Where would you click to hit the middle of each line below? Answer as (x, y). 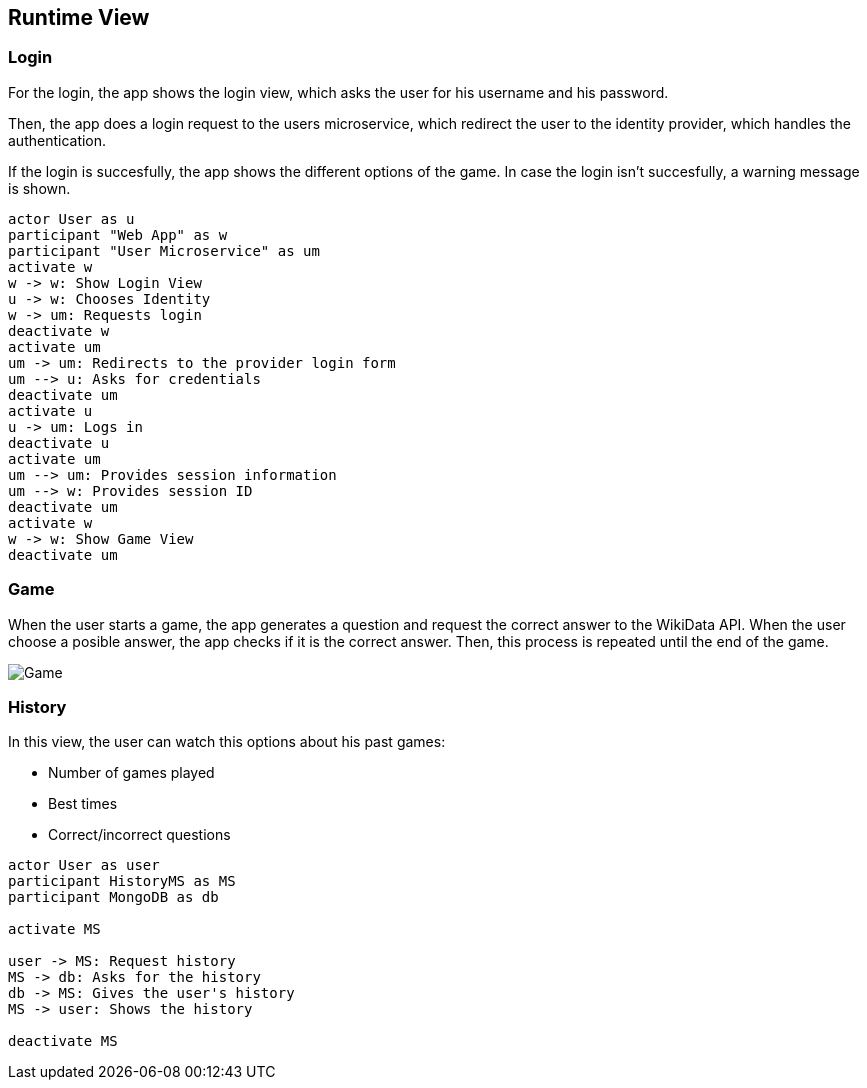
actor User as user (84, 865)
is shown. (39, 188)
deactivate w (59, 330)
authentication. (57, 140)
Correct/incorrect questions (139, 835)
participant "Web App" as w (118, 234)
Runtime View (79, 17)
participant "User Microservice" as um (164, 250)
